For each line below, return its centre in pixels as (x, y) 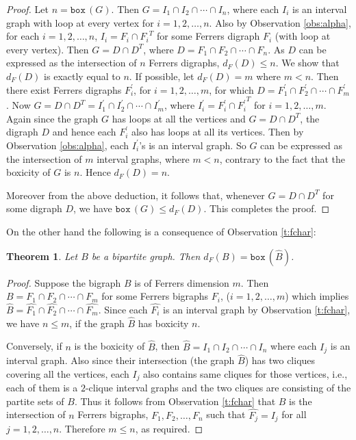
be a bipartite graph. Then (146, 256)
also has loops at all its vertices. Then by (218, 132)
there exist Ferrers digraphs (64, 89)
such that (226, 414)
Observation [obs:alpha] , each (68, 145)
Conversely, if (34, 346)
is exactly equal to (82, 76)
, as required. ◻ (169, 429)
